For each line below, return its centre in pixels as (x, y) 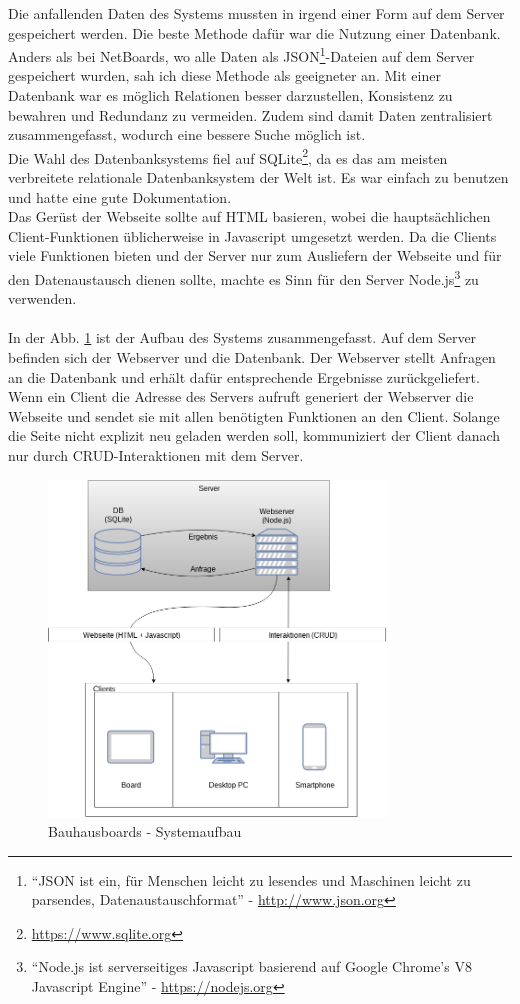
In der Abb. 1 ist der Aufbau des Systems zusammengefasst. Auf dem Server (242, 337)
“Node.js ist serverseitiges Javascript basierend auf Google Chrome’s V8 (251, 966)
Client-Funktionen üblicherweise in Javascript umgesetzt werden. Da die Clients (252, 235)
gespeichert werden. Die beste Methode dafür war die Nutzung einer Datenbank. (254, 32)
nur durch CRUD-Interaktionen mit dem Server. (156, 455)
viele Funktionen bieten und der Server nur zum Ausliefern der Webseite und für (255, 255)
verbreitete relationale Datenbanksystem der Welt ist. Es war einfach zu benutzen (258, 177)
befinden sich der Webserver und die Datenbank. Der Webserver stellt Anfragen (252, 357)
